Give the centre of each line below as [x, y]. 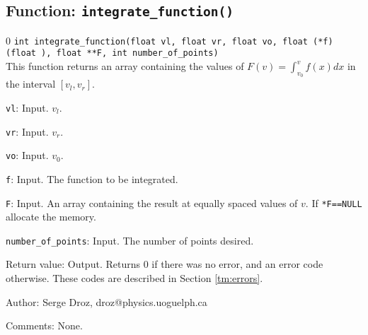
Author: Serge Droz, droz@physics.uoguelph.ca [107, 301]
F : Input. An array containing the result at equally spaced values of [152, 202]
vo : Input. [27, 155]
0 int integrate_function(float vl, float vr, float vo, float [157, 40]
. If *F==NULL [334, 202]
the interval [31, 84]
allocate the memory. [51, 217]
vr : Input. [27, 131]
